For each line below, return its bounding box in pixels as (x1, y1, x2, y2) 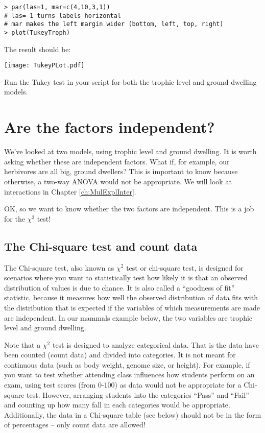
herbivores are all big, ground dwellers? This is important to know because (4, 166, 238, 177)
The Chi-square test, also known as (4, 262, 114, 273)
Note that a (4, 339, 41, 350)
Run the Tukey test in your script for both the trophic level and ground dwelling (4, 76, 257, 87)
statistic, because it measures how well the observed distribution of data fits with (4, 292, 258, 303)
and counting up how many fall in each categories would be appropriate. (4, 399, 230, 410)
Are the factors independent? (4, 116, 215, 137)
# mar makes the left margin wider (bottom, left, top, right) (4, 20, 224, 28)
